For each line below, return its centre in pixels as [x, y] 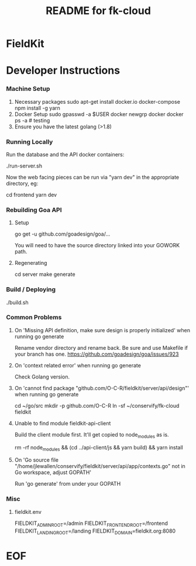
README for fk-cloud [98, 11]
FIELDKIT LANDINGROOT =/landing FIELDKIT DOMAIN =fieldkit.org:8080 [95, 531]
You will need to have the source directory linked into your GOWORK [97, 246]
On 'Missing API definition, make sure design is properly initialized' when [102, 330]
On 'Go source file [37, 460]
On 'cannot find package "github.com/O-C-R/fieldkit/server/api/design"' [102, 388]
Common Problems [34, 318]
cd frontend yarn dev [32, 195]
